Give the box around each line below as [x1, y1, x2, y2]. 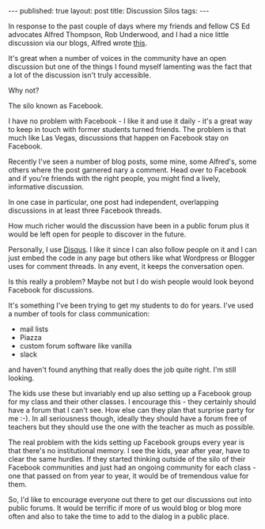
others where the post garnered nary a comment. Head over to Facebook [8, 165, 248, 175]
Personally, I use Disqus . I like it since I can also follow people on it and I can [8, 245, 257, 254]
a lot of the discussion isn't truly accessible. [8, 70, 152, 80]
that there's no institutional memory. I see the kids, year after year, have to [8, 446, 251, 455]
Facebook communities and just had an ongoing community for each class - [8, 463, 256, 472]
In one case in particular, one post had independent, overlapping [8, 198, 219, 206]
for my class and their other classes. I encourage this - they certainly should [8, 397, 257, 406]
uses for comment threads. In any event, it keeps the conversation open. [8, 262, 244, 270]
